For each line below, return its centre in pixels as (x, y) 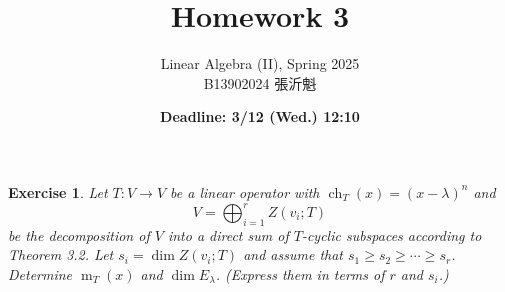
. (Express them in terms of (300, 273)
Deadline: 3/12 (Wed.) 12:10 (260, 116)
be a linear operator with (245, 191)
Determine (40, 273)
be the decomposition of (79, 234)
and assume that (293, 254)
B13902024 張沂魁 (260, 82)
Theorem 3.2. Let (61, 254)
